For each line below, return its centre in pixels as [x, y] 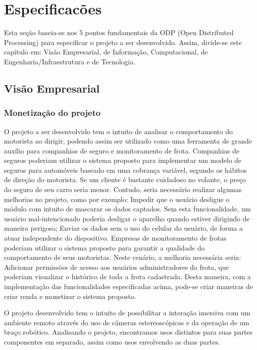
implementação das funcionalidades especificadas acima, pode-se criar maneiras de [128, 286]
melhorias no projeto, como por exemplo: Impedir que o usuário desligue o [117, 199]
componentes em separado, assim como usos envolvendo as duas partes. [112, 341]
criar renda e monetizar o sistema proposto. [70, 296]
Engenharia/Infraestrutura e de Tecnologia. [70, 61]
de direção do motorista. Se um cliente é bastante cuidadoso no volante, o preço [125, 179]
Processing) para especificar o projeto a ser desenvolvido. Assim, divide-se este [123, 42]
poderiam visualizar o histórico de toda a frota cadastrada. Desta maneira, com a [128, 276]
